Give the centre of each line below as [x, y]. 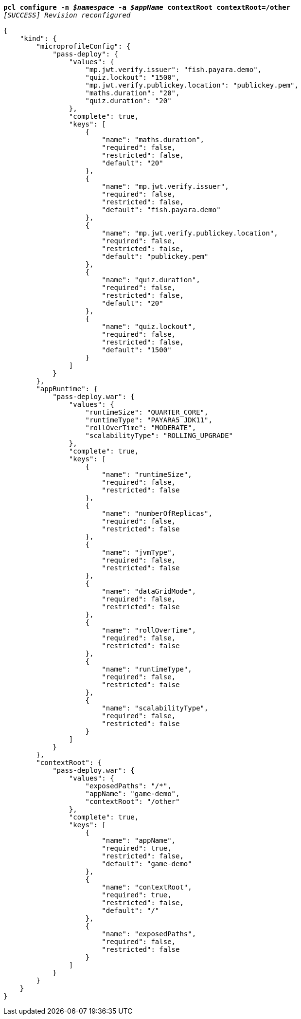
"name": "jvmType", [139, 552]
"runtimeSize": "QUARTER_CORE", [147, 412]
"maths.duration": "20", [133, 93]
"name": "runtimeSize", [147, 474]
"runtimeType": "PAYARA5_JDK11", [149, 420]
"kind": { [38, 38]
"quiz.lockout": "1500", [133, 77]
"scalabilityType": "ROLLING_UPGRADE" [159, 436]
